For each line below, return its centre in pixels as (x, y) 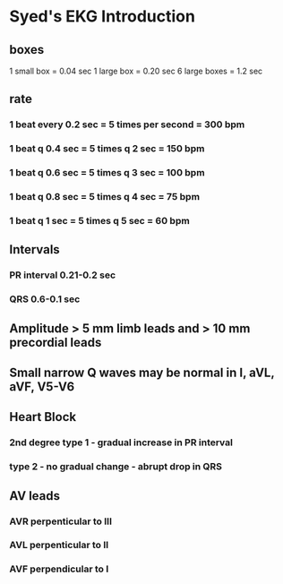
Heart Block (43, 417)
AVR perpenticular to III (61, 521)
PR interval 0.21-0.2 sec (63, 275)
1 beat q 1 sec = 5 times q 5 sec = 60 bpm (99, 221)
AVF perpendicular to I (59, 569)
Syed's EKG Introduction (102, 17)
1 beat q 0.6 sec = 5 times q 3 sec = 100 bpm (107, 173)
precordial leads (56, 342)
